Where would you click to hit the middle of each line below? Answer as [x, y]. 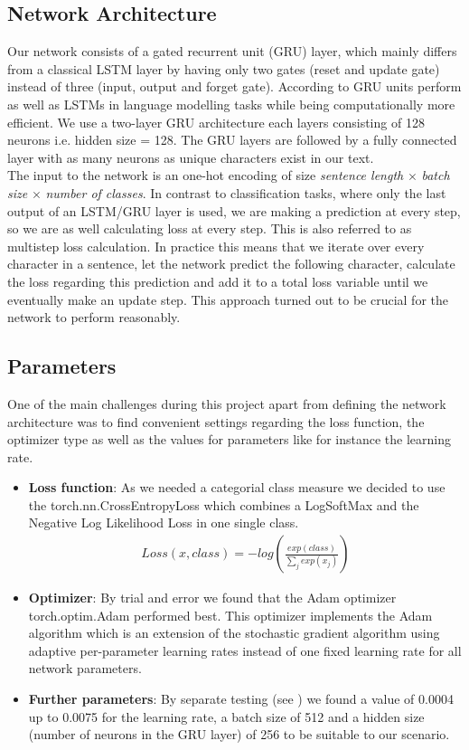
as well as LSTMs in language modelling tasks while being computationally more [231, 104]
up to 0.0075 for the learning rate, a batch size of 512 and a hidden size [226, 716]
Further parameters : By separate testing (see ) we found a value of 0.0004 [241, 699]
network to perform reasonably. [94, 317]
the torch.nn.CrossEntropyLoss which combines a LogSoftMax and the [224, 504]
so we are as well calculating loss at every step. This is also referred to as [210, 228]
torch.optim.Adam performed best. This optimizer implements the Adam [230, 615]
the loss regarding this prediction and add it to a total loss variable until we [218, 281]
